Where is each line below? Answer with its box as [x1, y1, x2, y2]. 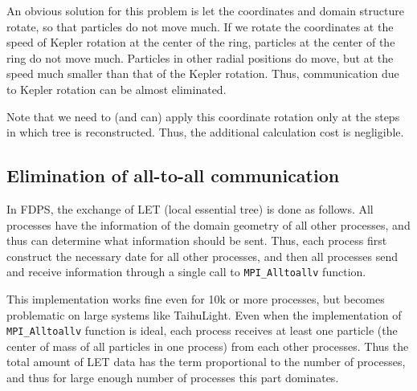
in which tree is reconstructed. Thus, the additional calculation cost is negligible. [6, 124, 404, 141]
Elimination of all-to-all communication [6, 163, 340, 188]
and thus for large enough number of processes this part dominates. [6, 369, 339, 386]
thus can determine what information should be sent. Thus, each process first [6, 232, 387, 249]
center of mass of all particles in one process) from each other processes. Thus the [6, 337, 409, 354]
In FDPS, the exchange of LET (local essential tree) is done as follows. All [6, 200, 374, 217]
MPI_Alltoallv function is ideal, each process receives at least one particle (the [6, 322, 398, 339]
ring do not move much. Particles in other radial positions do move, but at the [6, 49, 394, 66]
